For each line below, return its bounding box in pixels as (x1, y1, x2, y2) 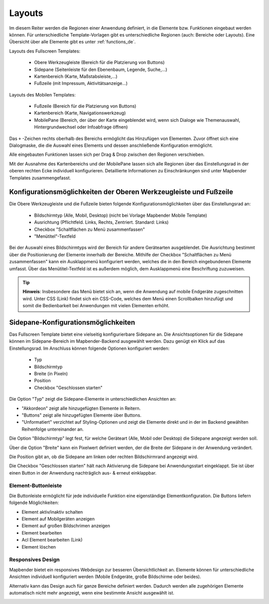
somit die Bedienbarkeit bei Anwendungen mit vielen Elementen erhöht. (22, 303, 169, 309)
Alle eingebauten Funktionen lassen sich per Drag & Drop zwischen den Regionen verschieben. (9, 151, 205, 157)
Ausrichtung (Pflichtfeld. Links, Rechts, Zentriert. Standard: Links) (34, 219, 169, 225)
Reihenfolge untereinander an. (21, 426, 84, 432)
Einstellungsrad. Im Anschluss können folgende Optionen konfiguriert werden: (9, 345, 170, 351)
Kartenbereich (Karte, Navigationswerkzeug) (34, 110, 126, 116)
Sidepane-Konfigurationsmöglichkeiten (9, 318, 135, 327)
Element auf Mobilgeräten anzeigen (21, 516, 95, 522)
